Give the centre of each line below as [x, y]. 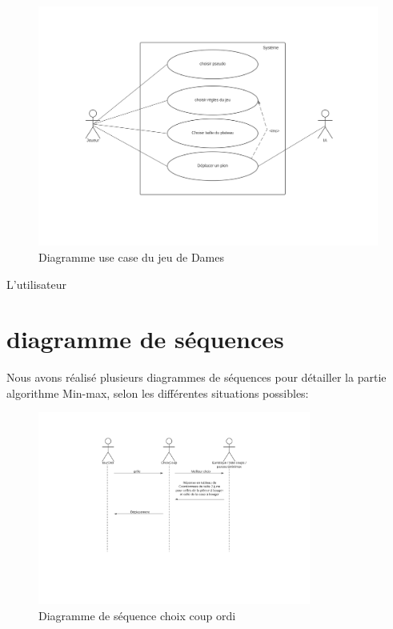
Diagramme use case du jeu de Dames [131, 256]
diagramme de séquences [145, 339]
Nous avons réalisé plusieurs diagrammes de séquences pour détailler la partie [196, 377]
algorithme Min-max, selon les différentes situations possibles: [158, 393]
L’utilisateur [36, 284]
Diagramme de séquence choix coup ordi [137, 615]
